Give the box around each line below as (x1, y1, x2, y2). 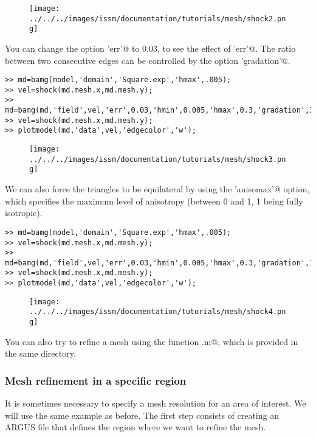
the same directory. (5, 347, 76, 360)
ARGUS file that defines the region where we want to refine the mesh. (5, 421, 266, 433)
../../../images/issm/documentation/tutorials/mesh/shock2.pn (29, 14, 286, 23)
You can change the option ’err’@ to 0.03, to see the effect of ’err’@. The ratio (5, 41, 296, 54)
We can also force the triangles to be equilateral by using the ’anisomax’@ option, (5, 183, 310, 195)
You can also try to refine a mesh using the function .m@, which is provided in (5, 335, 298, 348)
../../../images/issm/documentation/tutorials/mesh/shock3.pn (29, 155, 286, 164)
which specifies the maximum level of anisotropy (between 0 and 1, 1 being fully (5, 194, 303, 207)
